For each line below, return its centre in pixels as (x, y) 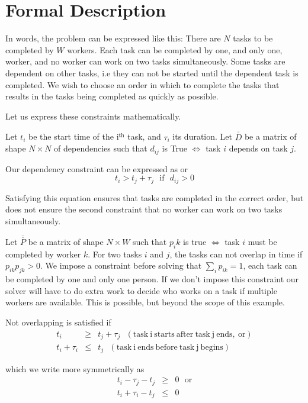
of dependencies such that (101, 148)
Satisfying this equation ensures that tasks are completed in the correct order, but (155, 197)
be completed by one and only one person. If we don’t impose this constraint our (152, 279)
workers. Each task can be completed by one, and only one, (175, 49)
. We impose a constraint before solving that (121, 265)
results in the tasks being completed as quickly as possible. (112, 96)
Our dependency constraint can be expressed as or (97, 168)
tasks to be (253, 38)
